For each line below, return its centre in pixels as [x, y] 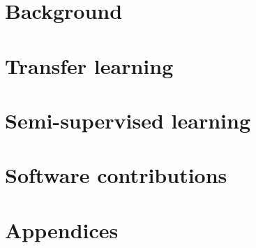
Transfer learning [89, 65]
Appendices [62, 229]
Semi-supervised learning [128, 120]
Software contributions [116, 175]
